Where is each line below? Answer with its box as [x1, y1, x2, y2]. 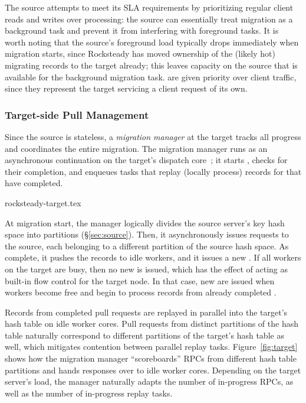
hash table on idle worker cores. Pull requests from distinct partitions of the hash [5, 317, 298, 330]
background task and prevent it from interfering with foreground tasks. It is [5, 24, 279, 37]
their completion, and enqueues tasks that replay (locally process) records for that [5, 165, 302, 177]
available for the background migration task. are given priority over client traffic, [5, 70, 297, 83]
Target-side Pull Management [5, 107, 149, 122]
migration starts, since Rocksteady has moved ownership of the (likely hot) [5, 47, 275, 60]
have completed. [5, 177, 63, 189]
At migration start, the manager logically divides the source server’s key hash [5, 216, 285, 229]
